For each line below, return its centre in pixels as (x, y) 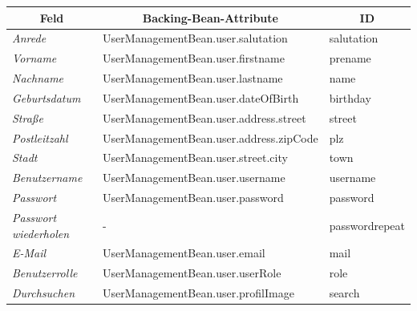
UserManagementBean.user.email (184, 253)
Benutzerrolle (45, 273)
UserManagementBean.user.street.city (195, 158)
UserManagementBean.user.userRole (192, 273)
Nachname (38, 78)
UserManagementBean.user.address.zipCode (211, 137)
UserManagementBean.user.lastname (193, 78)
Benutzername (47, 178)
